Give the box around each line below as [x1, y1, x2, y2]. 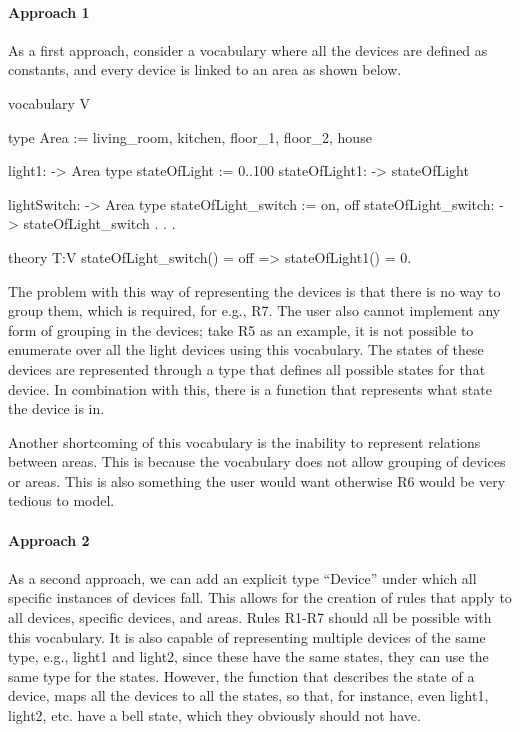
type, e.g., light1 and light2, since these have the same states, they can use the [8, 646, 489, 667]
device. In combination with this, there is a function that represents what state [8, 378, 492, 399]
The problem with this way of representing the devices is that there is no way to [8, 280, 501, 301]
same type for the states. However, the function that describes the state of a [8, 665, 475, 686]
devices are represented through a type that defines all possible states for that [8, 358, 486, 379]
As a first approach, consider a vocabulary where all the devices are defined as [8, 39, 488, 60]
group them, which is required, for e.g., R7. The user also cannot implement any [8, 300, 501, 321]
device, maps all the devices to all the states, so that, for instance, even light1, [8, 685, 489, 706]
